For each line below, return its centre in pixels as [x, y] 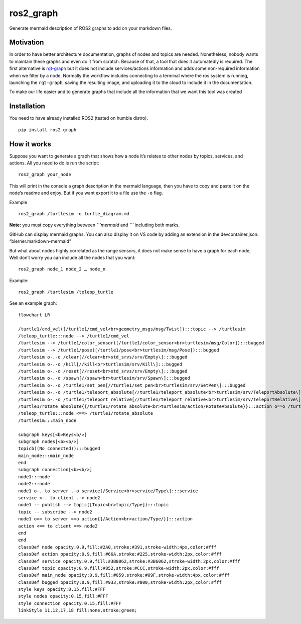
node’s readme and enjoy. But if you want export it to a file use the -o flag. [86, 193]
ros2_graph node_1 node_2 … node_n [62, 269]
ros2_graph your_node [45, 174]
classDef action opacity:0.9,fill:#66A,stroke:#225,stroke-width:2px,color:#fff [120, 554]
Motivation [27, 42]
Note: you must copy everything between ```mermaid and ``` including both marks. [95, 225]
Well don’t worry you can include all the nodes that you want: [72, 257]
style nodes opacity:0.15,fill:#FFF [63, 596]
